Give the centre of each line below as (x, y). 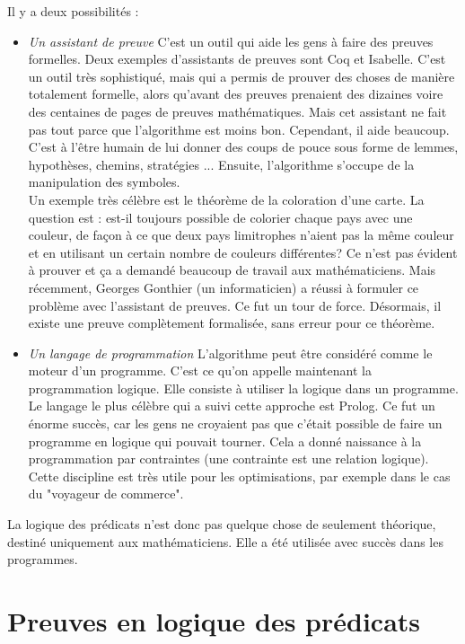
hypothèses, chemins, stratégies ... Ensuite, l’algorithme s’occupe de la (221, 164)
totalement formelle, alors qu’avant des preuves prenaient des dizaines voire (236, 94)
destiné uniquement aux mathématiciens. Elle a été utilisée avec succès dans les (225, 541)
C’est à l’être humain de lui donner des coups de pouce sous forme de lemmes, (243, 147)
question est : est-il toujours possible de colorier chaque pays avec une (220, 217)
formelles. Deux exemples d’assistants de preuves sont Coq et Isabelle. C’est (237, 59)
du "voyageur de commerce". (106, 494)
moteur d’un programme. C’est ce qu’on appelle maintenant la (200, 371)
